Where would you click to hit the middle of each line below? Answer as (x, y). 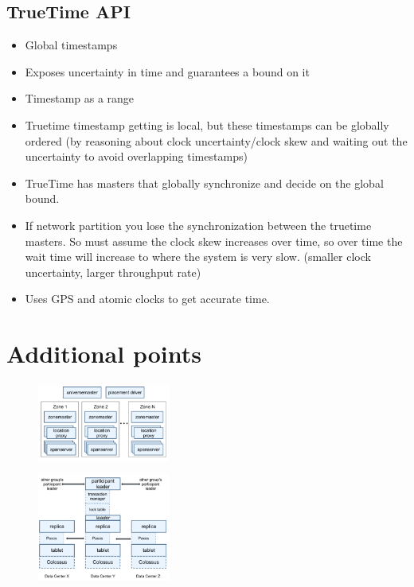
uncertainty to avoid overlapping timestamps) (136, 156)
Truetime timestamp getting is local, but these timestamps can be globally (207, 124)
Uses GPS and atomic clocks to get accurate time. (147, 299)
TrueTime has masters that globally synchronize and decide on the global (204, 183)
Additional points (104, 354)
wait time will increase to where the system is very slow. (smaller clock (198, 257)
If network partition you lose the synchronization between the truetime (198, 225)
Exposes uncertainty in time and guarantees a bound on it (167, 71)
